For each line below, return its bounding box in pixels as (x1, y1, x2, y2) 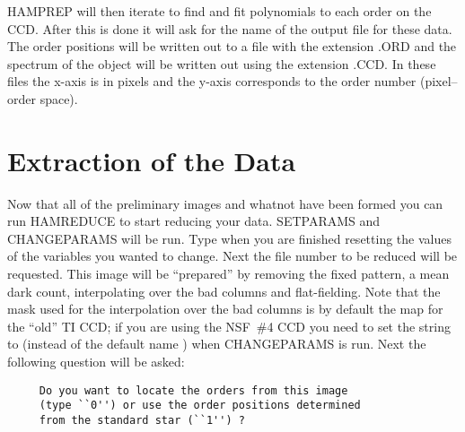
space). (39, 89, 78, 108)
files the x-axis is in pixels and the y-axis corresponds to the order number (7, 72, 417, 91)
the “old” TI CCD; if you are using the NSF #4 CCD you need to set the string (7, 316, 451, 335)
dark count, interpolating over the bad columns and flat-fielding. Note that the (7, 281, 441, 300)
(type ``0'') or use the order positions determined (39, 399, 361, 412)
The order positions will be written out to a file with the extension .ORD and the (7, 37, 457, 56)
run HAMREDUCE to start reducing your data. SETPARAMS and (7, 212, 381, 230)
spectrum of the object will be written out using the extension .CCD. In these (7, 54, 436, 73)
